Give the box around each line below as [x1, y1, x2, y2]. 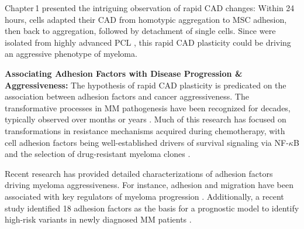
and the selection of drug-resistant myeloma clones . [5, 148, 191, 160]
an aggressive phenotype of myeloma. [5, 47, 137, 60]
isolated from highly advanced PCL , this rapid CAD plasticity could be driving [5, 36, 291, 48]
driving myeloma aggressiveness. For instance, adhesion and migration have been [5, 179, 293, 191]
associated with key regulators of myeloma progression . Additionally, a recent [5, 190, 284, 202]
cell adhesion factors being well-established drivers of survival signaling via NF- [5, 136, 289, 148]
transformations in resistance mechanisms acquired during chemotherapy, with [5, 124, 285, 136]
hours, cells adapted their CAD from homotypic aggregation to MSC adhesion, [5, 13, 287, 25]
